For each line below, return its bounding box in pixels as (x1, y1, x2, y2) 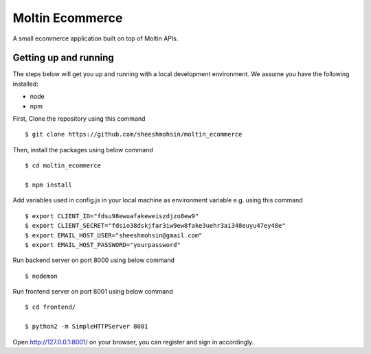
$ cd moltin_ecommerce (25, 162, 102, 169)
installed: (12, 80, 39, 88)
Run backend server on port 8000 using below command (12, 256, 175, 264)
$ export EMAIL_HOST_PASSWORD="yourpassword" (25, 241, 181, 248)
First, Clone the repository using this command (12, 115, 146, 123)
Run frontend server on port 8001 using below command (12, 287, 173, 296)
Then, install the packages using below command (12, 145, 154, 154)
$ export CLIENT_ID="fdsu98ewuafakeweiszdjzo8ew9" (25, 212, 199, 220)
